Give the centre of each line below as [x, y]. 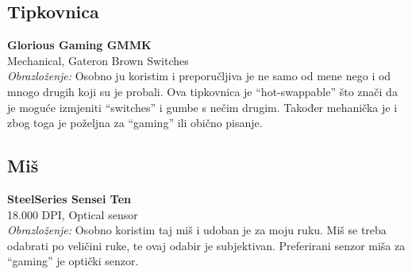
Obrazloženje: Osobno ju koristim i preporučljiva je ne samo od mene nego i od [199, 76]
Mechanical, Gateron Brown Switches [98, 60]
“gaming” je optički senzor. [73, 261]
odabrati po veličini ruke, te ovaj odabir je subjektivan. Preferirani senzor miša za [206, 245]
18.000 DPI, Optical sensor [73, 214]
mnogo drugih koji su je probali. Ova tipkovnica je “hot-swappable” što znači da [202, 91]
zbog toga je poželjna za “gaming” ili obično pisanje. [135, 123]
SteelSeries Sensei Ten [69, 198]
